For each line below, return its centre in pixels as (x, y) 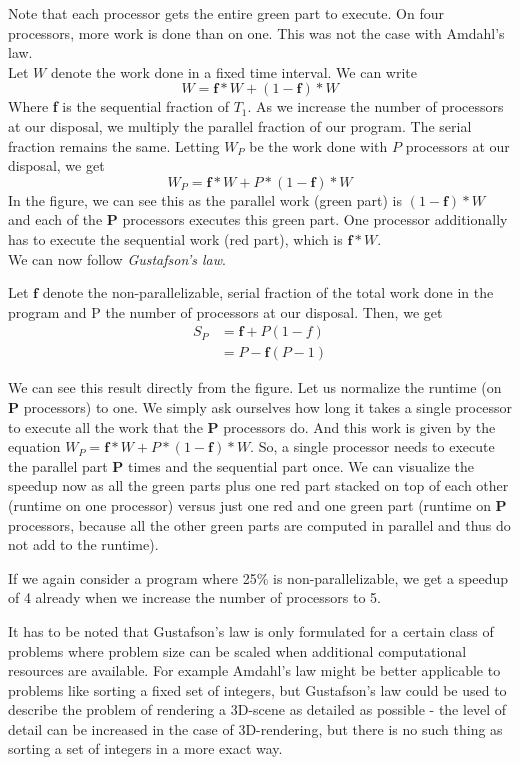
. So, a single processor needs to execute (372, 446)
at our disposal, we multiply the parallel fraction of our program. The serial (240, 125)
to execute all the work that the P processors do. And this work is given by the (252, 426)
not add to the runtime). (83, 544)
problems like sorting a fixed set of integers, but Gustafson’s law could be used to (257, 689)
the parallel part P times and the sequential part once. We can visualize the (241, 465)
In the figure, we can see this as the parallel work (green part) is (205, 199)
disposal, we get (56, 165)
